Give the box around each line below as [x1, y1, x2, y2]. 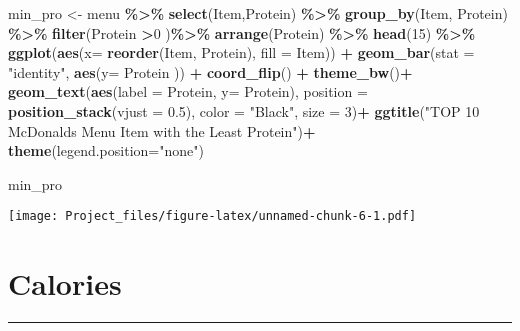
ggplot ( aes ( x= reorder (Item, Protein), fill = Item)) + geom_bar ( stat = [8, 42, 475, 63]
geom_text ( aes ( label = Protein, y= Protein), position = [8, 81, 368, 102]
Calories [8, 263, 122, 304]
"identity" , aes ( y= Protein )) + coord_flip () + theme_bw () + [8, 61, 413, 82]
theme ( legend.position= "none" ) [8, 140, 204, 161]
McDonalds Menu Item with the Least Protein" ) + [8, 120, 316, 141]
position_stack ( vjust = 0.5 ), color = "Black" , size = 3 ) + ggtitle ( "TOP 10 [8, 100, 480, 121]
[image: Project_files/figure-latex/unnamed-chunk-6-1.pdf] [8, 209, 417, 224]
